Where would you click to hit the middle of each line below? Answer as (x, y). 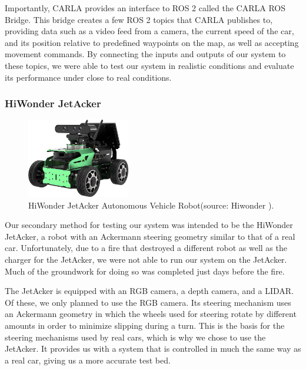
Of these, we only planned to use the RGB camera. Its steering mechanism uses (148, 302)
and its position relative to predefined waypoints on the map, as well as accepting (152, 42)
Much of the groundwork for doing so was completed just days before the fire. (145, 271)
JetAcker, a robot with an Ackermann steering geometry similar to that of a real (150, 236)
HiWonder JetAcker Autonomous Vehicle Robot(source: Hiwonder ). (151, 205)
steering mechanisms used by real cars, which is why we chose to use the (135, 337)
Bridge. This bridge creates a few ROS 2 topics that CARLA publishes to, (139, 19)
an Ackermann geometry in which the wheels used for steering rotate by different (151, 314)
